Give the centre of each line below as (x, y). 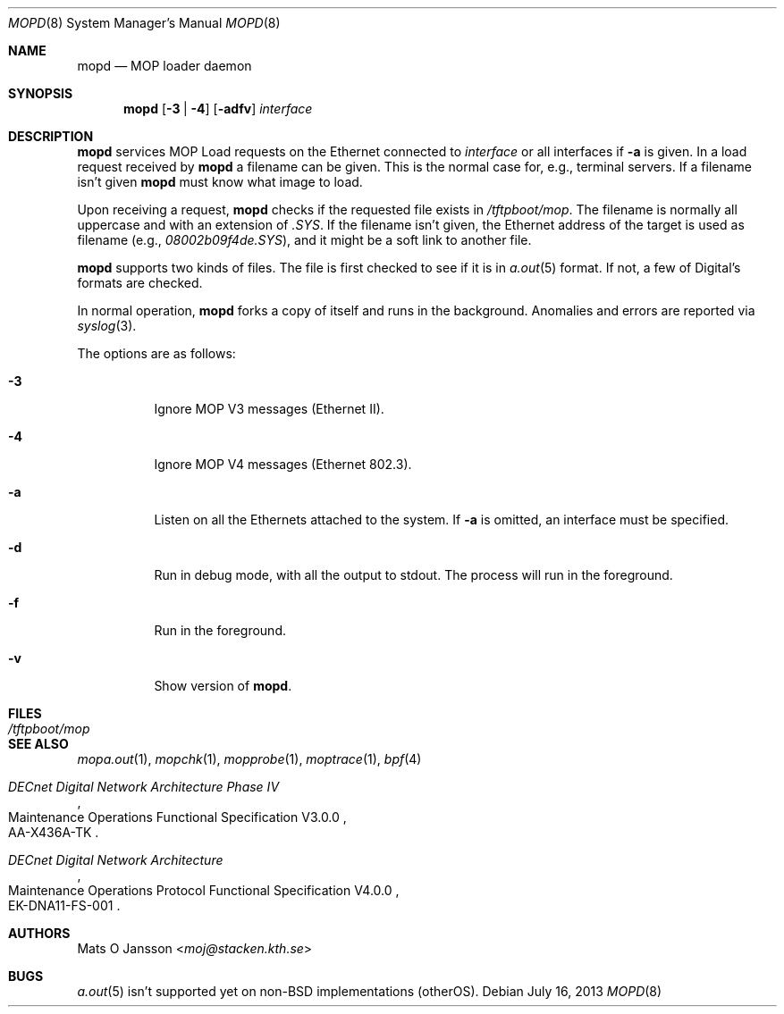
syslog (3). (107, 326)
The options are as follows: (156, 353)
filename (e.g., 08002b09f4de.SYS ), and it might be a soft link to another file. (304, 240)
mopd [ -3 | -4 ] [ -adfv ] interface (218, 109)
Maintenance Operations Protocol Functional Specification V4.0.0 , (204, 890)
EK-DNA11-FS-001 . (64, 905)
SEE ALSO (38, 744)
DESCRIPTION (51, 136)
